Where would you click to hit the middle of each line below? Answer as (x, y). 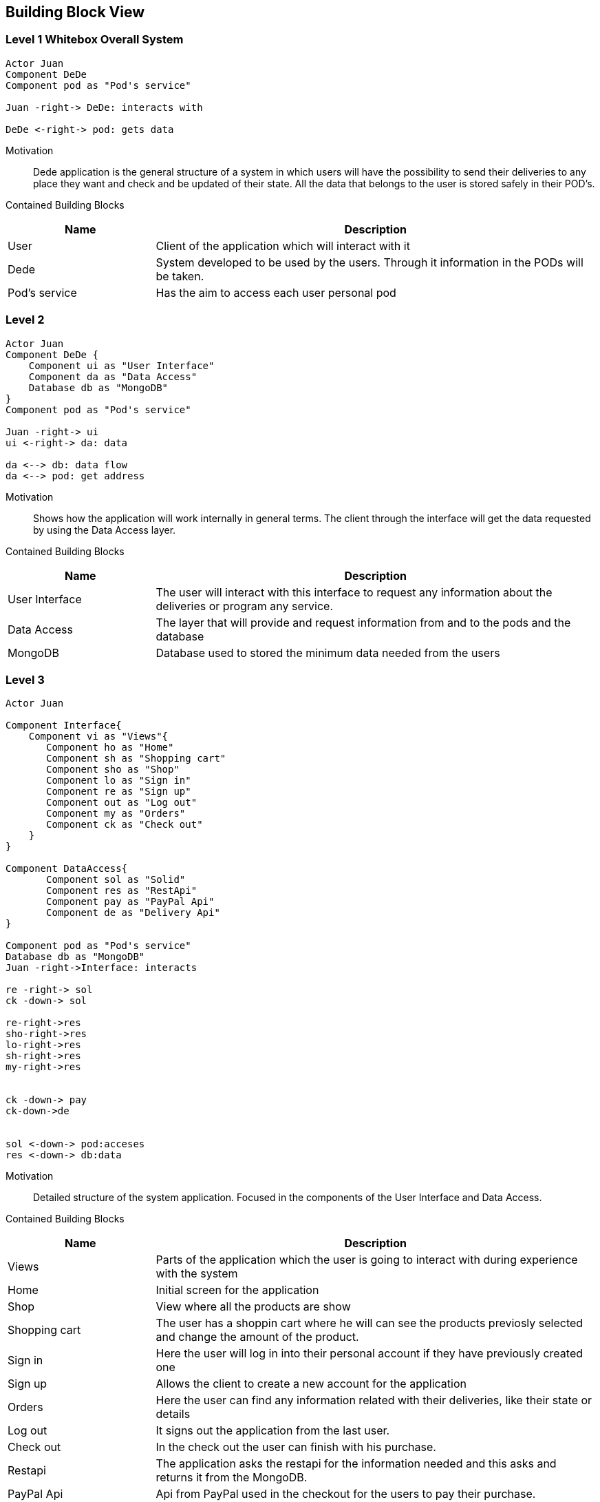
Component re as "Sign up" (119, 792)
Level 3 (25, 679)
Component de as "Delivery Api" (133, 913)
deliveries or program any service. (244, 606)
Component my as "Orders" (116, 814)
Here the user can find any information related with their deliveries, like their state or (374, 1400)
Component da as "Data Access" (113, 376)
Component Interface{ (64, 726)
